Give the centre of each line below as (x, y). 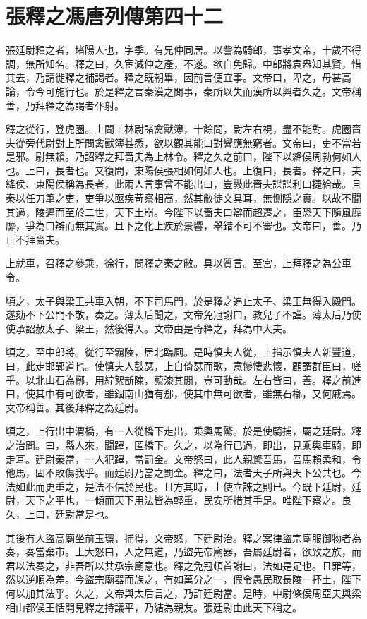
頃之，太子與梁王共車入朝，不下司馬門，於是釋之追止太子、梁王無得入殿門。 (183, 300)
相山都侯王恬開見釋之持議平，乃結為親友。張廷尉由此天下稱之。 (154, 607)
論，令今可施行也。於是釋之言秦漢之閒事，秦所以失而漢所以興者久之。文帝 (179, 91)
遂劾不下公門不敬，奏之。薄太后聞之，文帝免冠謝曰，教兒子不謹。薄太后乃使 (183, 314)
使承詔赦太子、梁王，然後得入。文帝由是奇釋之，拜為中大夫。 (149, 328)
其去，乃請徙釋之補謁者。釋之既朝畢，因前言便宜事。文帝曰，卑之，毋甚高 (179, 77)
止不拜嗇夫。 (35, 239)
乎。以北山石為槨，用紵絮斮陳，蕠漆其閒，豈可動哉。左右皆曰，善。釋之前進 (183, 379)
